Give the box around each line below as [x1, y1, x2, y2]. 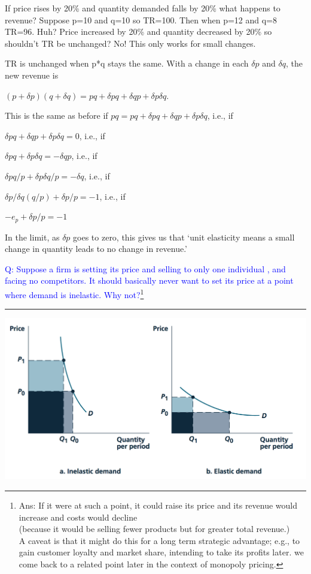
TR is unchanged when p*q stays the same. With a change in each [5, 57, 249, 70]
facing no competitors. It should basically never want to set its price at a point [5, 274, 294, 287]
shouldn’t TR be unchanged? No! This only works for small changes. [5, 37, 256, 49]
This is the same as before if [5, 109, 108, 122]
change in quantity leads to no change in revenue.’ [5, 242, 188, 255]
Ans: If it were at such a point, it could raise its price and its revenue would [19, 499, 298, 512]
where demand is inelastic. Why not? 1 [5, 286, 144, 300]
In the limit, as [5, 230, 60, 243]
